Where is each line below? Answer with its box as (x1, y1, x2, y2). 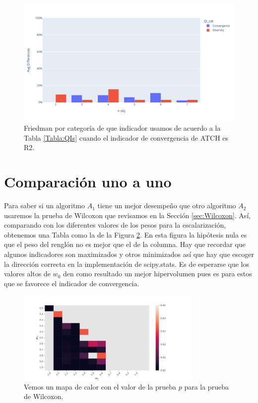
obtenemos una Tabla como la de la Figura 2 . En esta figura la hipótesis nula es (4, 229, 247, 240)
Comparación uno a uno (4, 171, 172, 192)
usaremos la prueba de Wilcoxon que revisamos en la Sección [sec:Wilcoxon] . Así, (4, 210, 251, 220)
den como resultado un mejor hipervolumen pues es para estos (63, 268, 252, 279)
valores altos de (4, 268, 51, 279)
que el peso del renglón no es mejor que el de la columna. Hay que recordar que (4, 239, 246, 249)
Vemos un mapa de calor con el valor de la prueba (24, 381, 177, 392)
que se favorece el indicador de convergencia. (4, 278, 139, 288)
